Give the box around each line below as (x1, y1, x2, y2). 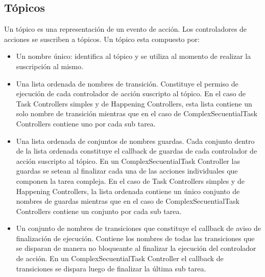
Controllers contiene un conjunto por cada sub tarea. (16, 205, 182, 216)
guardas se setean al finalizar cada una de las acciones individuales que (16, 165, 238, 176)
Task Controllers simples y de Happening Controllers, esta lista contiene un (16, 98, 252, 109)
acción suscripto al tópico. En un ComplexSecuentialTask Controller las (16, 155, 240, 166)
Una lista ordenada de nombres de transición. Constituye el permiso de (16, 78, 238, 89)
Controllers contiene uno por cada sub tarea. (16, 118, 156, 129)
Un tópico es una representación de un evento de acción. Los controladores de (4, 24, 247, 34)
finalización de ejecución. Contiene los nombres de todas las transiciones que (16, 232, 255, 243)
